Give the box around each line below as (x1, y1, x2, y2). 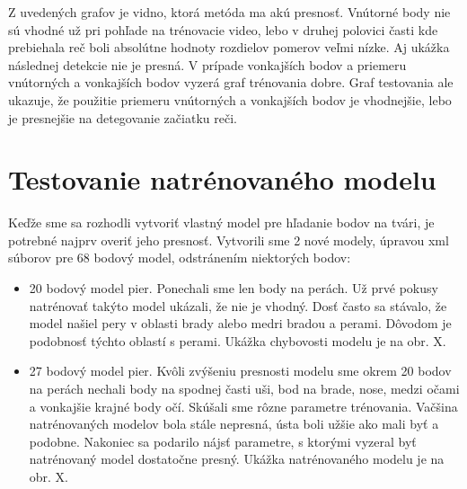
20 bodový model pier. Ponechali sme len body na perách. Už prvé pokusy (29, 279, 438, 298)
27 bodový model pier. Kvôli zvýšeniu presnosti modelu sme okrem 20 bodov (29, 361, 452, 380)
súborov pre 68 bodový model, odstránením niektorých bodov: (8, 248, 351, 267)
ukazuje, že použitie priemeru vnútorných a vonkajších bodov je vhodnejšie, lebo (8, 90, 452, 109)
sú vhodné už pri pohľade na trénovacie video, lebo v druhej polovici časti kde (8, 20, 438, 39)
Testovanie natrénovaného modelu (8, 161, 436, 198)
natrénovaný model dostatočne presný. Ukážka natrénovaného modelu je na (29, 449, 445, 468)
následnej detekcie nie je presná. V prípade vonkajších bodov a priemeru (8, 55, 407, 74)
